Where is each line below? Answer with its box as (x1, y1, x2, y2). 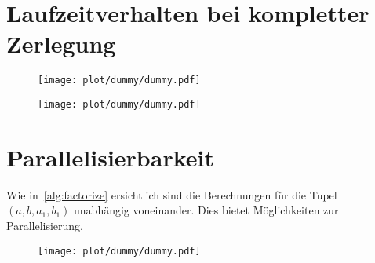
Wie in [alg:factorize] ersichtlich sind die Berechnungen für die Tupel (6, 186, 337, 203)
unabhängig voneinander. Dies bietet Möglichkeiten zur (74, 202, 339, 218)
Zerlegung (6, 27, 116, 60)
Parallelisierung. (6, 217, 83, 233)
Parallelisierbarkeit (6, 141, 214, 173)
